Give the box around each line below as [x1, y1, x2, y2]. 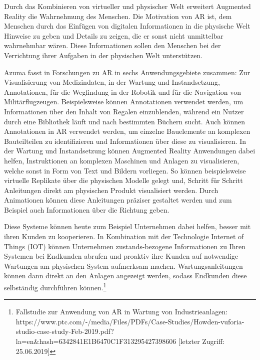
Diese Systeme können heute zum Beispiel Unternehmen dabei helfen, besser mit [4, 221, 251, 232]
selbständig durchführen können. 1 [4, 281, 106, 292]
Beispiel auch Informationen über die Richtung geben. [4, 204, 169, 215]
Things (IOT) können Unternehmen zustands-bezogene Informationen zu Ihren [4, 241, 245, 251]
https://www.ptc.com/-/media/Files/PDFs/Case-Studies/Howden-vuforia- [15, 316, 244, 326]
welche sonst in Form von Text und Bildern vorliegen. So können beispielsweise [4, 165, 246, 175]
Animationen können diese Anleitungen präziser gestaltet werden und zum [4, 195, 232, 205]
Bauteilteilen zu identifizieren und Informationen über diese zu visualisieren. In [4, 135, 246, 146]
